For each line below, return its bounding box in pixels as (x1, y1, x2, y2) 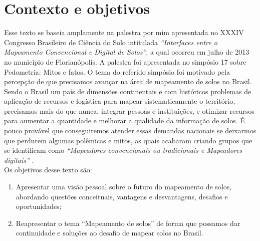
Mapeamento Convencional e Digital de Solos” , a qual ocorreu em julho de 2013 (4, 47, 249, 57)
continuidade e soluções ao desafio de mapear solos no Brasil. (16, 227, 203, 238)
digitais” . (4, 154, 34, 165)
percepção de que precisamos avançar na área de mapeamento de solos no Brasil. (4, 76, 252, 87)
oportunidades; (16, 201, 62, 211)
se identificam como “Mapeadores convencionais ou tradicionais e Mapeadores (4, 145, 242, 155)
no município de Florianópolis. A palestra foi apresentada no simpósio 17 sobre (4, 56, 246, 67)
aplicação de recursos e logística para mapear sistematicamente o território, (4, 96, 235, 106)
